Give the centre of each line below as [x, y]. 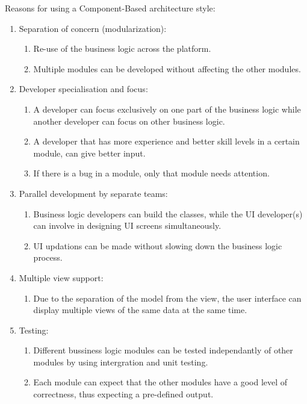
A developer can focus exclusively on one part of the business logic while [167, 109]
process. [48, 257]
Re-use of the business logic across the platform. [122, 48]
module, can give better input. [89, 153]
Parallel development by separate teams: [93, 193]
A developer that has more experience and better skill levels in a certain [166, 141]
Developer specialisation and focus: [83, 89]
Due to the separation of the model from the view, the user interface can [167, 298]
